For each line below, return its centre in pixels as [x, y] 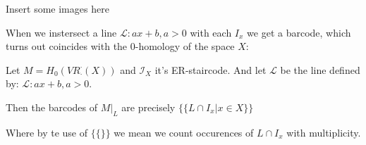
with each [211, 32]
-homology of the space [185, 46]
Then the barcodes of [52, 107]
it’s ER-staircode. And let [211, 69]
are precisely [148, 107]
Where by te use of [47, 132]
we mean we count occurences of [184, 132]
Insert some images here [57, 8]
